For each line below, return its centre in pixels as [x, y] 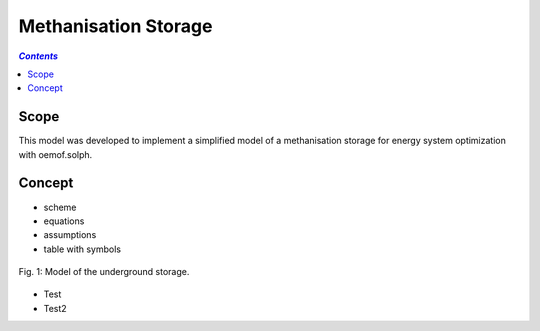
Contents [38, 56]
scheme [60, 207]
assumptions [70, 235]
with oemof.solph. [55, 154]
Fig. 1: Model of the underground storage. [104, 272]
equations [64, 221]
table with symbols [82, 249]
